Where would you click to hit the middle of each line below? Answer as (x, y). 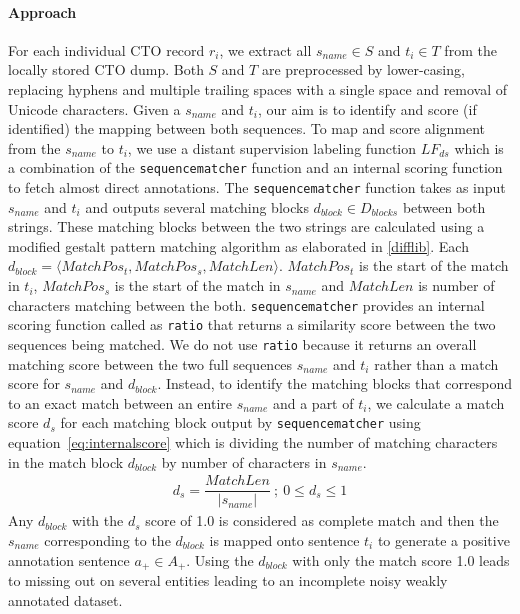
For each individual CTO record (106, 49)
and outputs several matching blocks (197, 206)
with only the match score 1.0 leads (401, 559)
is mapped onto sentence (284, 539)
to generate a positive (443, 539)
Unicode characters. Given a (94, 108)
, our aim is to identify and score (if (367, 108)
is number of (456, 285)
